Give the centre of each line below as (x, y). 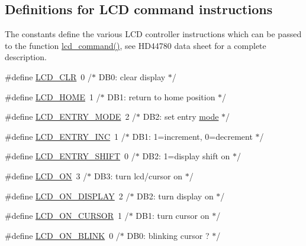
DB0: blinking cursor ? (168, 235)
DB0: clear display (132, 76)
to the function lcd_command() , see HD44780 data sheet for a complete (136, 45)
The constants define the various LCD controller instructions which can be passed (153, 34)
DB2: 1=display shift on (186, 156)
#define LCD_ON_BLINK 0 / (62, 235)
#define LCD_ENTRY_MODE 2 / (71, 117)
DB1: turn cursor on (173, 216)
